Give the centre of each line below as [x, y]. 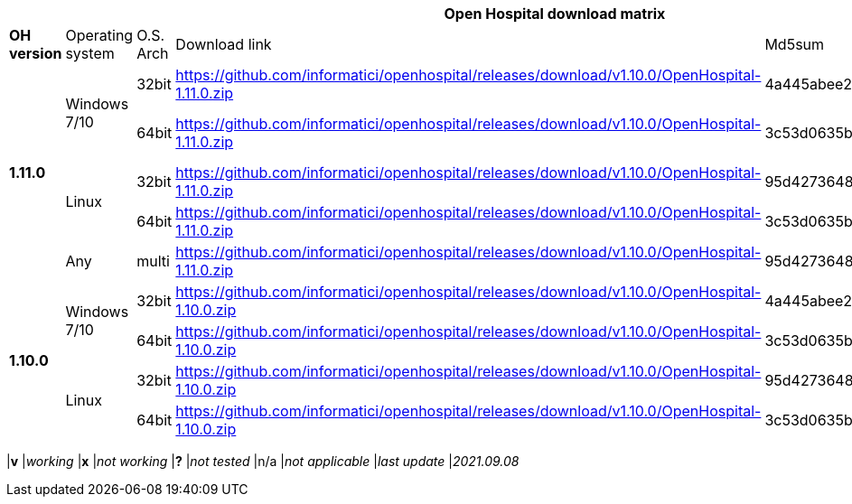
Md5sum [795, 44]
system [90, 53]
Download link [224, 44]
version [36, 53]
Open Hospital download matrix [555, 14]
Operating [99, 35]
